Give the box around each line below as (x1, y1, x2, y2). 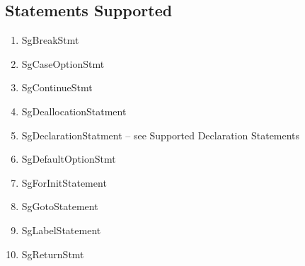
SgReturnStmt (21, 246, 84, 261)
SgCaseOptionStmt (21, 56, 105, 71)
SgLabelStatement (21, 222, 101, 237)
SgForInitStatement (21, 175, 107, 190)
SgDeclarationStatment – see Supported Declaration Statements (21, 127, 300, 142)
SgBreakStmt (21, 33, 79, 47)
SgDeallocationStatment (21, 103, 127, 118)
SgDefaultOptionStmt (21, 151, 116, 166)
